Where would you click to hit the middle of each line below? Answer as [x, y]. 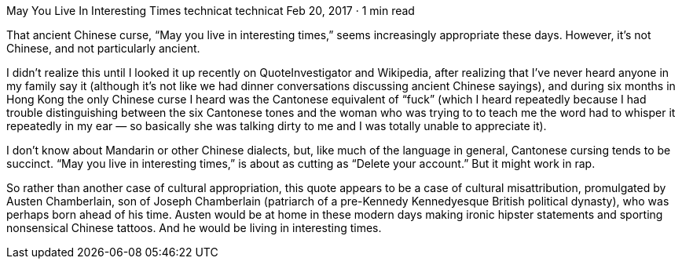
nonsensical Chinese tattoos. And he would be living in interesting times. [194, 228]
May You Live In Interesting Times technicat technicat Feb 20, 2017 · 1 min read [211, 11]
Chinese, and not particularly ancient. [103, 48]
